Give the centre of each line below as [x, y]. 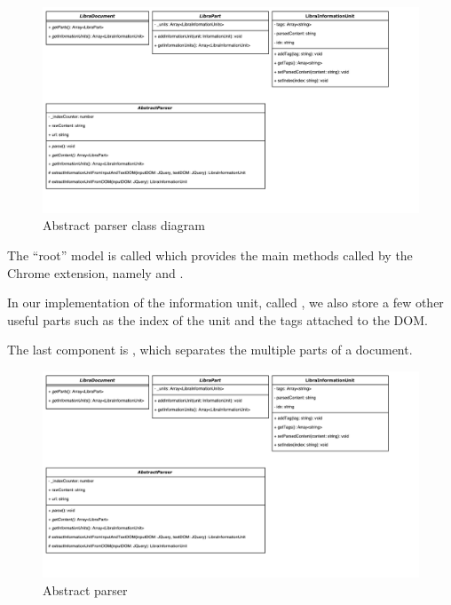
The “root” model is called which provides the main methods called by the [210, 255]
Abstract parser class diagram [124, 225]
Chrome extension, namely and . [95, 272]
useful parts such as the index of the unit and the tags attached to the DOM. [218, 319]
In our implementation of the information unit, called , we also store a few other [225, 302]
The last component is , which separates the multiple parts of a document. [210, 350]
